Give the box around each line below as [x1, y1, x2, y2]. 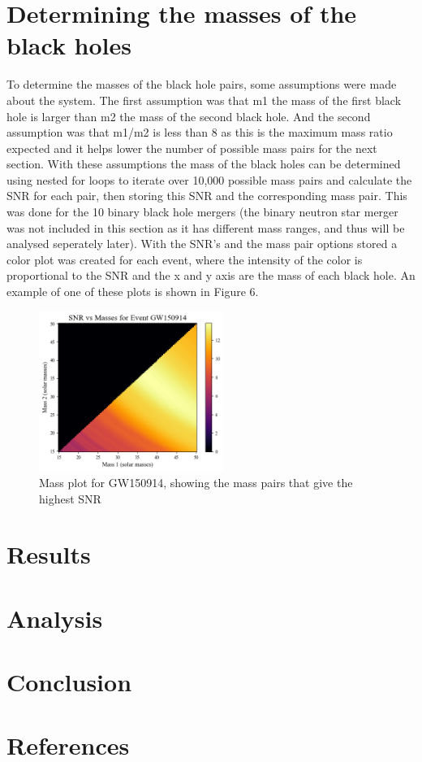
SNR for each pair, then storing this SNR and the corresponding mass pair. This [6, 187, 407, 204]
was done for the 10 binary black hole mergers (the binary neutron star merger [6, 203, 398, 220]
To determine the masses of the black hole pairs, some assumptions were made [6, 76, 397, 93]
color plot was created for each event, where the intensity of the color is [6, 250, 363, 268]
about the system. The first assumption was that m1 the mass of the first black [6, 91, 402, 108]
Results [6, 538, 91, 571]
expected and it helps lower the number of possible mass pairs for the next [6, 139, 377, 156]
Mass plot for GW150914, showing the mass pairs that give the [39, 473, 353, 490]
